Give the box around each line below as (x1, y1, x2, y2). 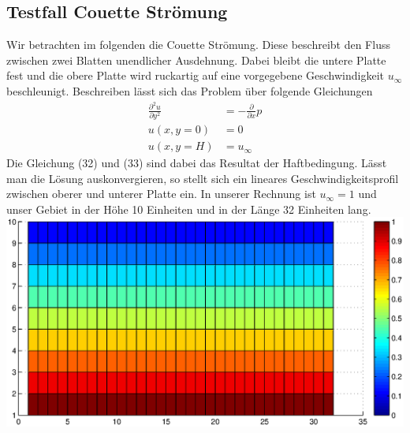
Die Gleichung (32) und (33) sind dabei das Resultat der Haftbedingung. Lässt (6, 155, 387, 171)
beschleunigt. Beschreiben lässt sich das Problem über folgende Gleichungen (6, 82, 373, 99)
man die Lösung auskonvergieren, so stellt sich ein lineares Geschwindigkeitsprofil (6, 170, 399, 186)
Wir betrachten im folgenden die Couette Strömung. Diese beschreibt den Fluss (6, 36, 390, 53)
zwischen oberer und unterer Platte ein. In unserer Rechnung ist (6, 185, 316, 202)
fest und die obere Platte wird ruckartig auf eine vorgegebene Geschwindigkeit (6, 67, 384, 84)
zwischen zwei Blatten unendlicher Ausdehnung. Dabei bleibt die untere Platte (6, 51, 386, 68)
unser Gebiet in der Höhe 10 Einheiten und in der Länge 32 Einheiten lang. (6, 200, 371, 217)
